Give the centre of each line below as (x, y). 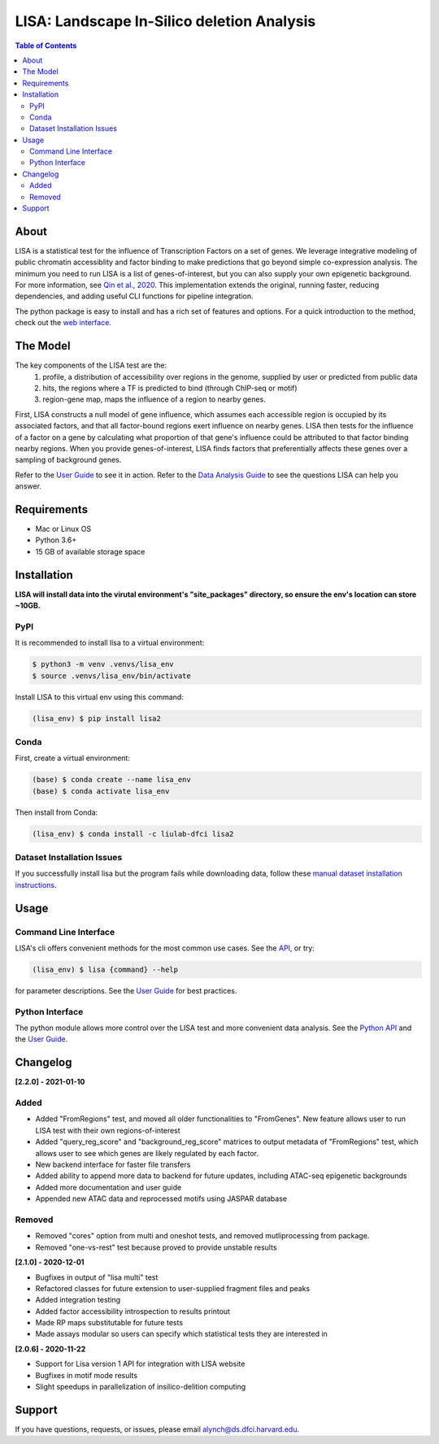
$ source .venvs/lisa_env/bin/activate (111, 676)
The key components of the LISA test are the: (91, 365)
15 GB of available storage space (90, 551)
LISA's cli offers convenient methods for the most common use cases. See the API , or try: (165, 948)
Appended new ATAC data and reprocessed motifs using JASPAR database (161, 1198)
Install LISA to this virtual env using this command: (100, 697)
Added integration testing (78, 1300)
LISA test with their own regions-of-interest (108, 1130)
